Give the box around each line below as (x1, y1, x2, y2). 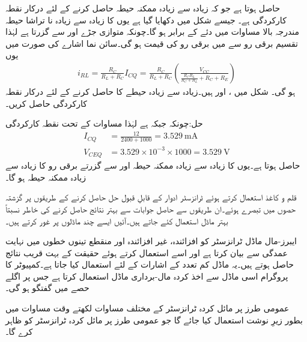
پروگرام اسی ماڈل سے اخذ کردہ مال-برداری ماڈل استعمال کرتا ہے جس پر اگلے (5, 269, 288, 282)
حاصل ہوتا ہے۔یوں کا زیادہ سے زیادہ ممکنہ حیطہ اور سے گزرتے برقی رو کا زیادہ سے (5, 159, 300, 172)
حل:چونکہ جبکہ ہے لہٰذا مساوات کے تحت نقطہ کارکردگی (5, 117, 203, 130)
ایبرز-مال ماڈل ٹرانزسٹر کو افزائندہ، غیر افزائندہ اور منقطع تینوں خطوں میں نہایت (5, 235, 297, 247)
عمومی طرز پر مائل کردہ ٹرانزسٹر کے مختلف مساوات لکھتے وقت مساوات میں (5, 302, 290, 314)
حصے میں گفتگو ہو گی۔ (5, 281, 90, 294)
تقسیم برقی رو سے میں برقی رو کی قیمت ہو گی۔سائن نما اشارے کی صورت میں (5, 37, 298, 49)
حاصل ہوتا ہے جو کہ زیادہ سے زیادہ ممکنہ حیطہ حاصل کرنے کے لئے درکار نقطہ (5, 2, 281, 14)
